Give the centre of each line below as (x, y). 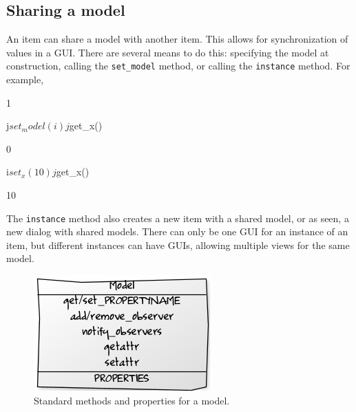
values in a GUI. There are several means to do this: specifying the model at (168, 52)
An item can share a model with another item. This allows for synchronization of (177, 39)
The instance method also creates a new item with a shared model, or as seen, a (178, 218)
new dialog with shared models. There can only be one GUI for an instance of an (177, 231)
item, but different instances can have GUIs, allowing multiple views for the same (178, 245)
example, (25, 79)
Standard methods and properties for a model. (132, 400)
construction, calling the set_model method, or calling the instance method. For (178, 66)
